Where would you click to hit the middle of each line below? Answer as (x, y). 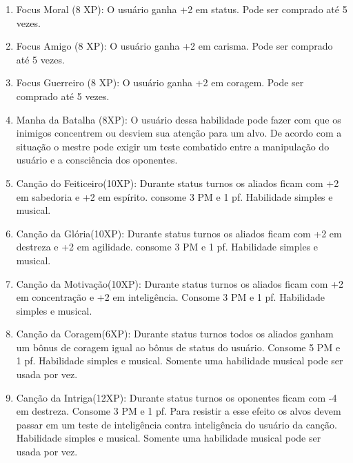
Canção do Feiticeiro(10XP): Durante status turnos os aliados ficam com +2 (178, 183)
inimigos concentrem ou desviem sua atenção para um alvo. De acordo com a (179, 133)
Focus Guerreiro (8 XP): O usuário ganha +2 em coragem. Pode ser (160, 82)
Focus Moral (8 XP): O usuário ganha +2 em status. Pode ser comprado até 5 (182, 9)
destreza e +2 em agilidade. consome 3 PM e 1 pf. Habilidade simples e (167, 247)
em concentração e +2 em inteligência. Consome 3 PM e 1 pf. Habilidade (170, 297)
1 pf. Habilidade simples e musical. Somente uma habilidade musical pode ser (180, 361)
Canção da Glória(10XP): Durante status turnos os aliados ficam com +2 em (179, 233)
